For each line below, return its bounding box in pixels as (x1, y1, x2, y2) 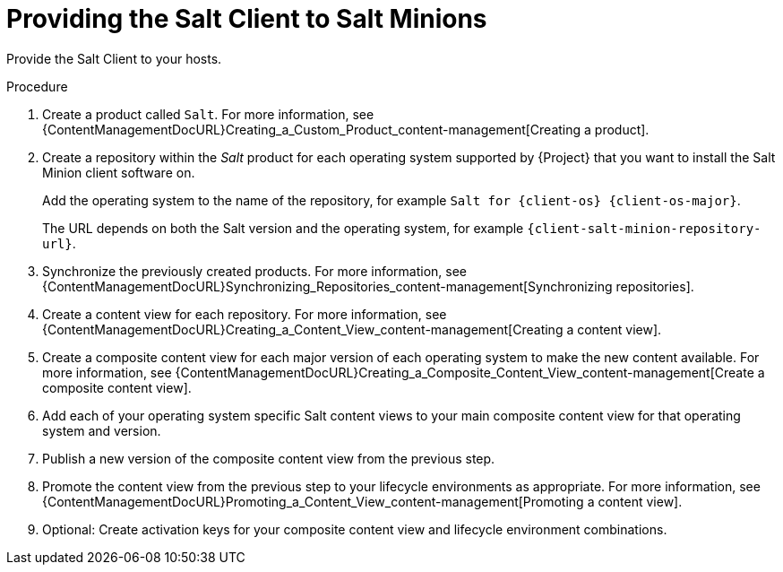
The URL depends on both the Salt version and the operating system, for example (42, 220, 524, 236)
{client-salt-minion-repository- (527, 221, 761, 236)
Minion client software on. (42, 164, 195, 180)
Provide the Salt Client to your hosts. (6, 50, 222, 66)
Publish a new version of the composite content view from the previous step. (42, 450, 495, 466)
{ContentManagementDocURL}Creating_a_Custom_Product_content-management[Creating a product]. (42, 121, 650, 137)
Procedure (6, 78, 68, 94)
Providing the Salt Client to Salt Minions (6, 4, 487, 34)
